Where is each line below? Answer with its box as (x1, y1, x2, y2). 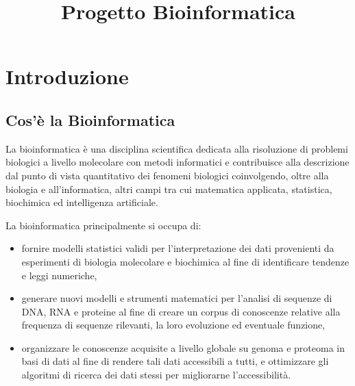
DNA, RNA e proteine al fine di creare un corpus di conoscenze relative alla (21, 304, 341, 318)
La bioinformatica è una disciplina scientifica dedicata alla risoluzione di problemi (5, 141, 348, 155)
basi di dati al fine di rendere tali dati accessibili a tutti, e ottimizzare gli (21, 354, 329, 368)
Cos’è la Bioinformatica (5, 109, 175, 130)
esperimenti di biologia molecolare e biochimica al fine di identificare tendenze (21, 254, 350, 268)
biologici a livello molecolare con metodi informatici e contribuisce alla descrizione (5, 155, 350, 169)
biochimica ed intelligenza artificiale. (5, 195, 158, 209)
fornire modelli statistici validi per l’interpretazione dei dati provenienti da (21, 241, 334, 255)
